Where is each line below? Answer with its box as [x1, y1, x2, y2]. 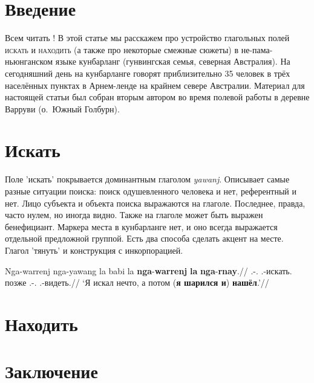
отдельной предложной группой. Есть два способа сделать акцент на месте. [5, 232, 284, 245]
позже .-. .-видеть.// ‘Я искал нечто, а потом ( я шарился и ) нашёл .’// [5, 276, 269, 289]
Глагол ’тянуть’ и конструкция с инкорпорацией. [5, 243, 183, 256]
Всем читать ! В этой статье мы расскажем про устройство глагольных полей [5, 31, 290, 44]
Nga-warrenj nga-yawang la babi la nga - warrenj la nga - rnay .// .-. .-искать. [5, 264, 292, 277]
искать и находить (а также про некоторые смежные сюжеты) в [5, 43, 239, 56]
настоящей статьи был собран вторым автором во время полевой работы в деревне [5, 91, 310, 103]
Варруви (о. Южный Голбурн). [5, 102, 120, 115]
